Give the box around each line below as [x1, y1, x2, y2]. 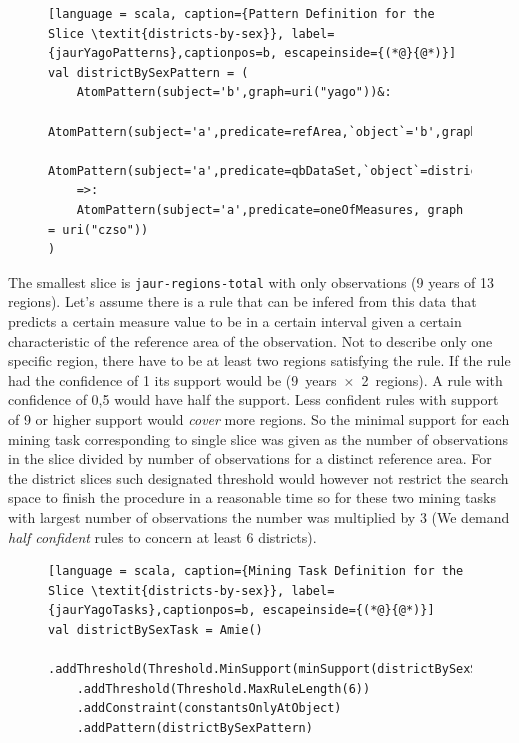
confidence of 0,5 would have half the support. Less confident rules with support [8, 389, 499, 410]
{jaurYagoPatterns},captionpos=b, [48, 46, 278, 61]
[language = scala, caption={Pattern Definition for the [48, 7, 435, 21]
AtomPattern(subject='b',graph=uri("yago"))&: [76, 85, 392, 100]
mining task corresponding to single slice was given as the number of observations [8, 428, 509, 449]
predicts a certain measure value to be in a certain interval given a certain [8, 310, 462, 331]
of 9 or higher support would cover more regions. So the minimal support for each [8, 408, 510, 429]
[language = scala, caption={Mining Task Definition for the [48, 564, 464, 579]
